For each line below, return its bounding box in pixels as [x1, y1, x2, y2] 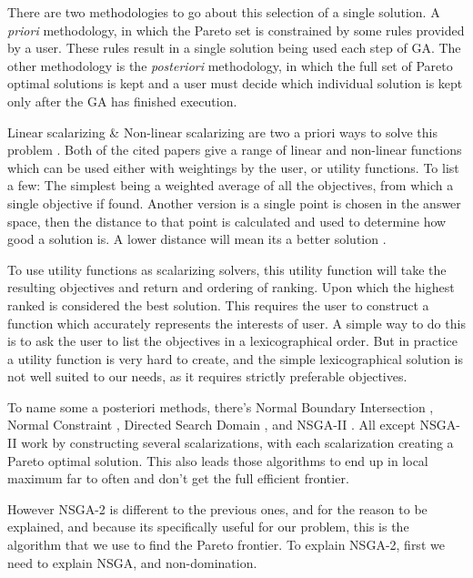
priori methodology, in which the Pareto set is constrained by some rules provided [7, 20, 465, 39]
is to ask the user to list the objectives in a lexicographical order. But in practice [7, 331, 458, 350]
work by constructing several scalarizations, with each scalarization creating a [21, 433, 454, 452]
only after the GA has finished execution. [7, 91, 237, 110]
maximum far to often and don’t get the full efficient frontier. [7, 469, 349, 488]
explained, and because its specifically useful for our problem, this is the [7, 517, 409, 536]
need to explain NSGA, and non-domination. [7, 553, 257, 572]
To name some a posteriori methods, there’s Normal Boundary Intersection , [7, 397, 434, 416]
